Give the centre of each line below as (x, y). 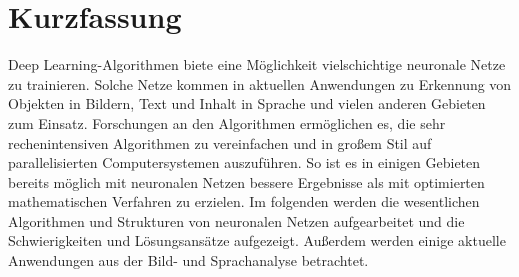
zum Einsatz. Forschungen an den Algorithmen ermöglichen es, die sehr (227, 122)
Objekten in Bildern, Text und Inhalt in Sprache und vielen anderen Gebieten (247, 103)
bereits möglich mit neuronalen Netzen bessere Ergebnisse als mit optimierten (246, 181)
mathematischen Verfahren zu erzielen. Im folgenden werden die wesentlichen (244, 201)
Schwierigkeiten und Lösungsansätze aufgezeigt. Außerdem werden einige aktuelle (257, 240)
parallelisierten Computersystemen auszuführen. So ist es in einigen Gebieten (244, 162)
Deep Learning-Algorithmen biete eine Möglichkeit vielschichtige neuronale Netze (257, 64)
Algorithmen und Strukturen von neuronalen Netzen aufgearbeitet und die (236, 220)
